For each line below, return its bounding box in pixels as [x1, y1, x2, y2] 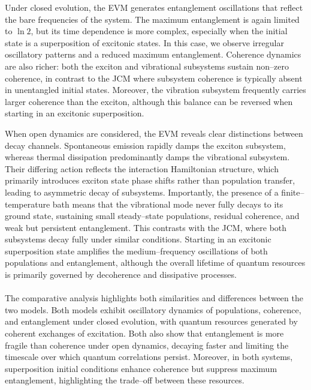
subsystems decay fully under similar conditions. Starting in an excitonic [5, 233, 271, 245]
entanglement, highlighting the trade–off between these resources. [5, 374, 244, 386]
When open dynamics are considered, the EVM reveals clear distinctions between [5, 127, 303, 139]
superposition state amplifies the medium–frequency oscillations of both [5, 244, 268, 257]
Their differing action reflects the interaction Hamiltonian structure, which [5, 162, 279, 175]
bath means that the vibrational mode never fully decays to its [52, 197, 283, 210]
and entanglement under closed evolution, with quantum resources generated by [5, 315, 298, 328]
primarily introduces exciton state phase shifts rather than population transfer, [5, 174, 295, 187]
